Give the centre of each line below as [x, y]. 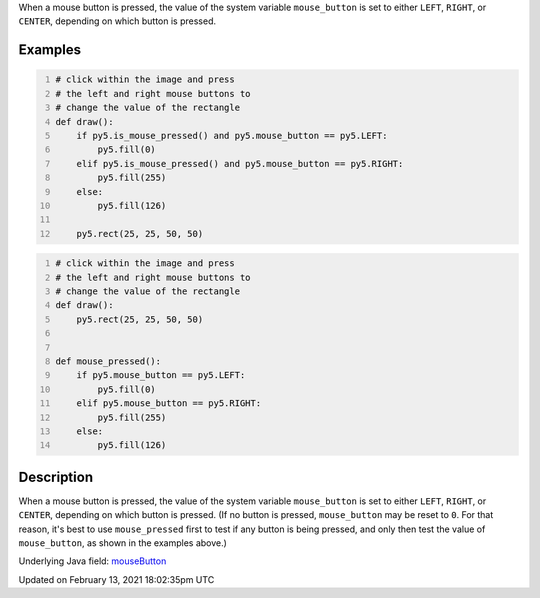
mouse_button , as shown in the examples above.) [122, 543]
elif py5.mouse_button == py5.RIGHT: [169, 403]
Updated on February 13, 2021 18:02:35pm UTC [116, 579]
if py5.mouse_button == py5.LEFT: [161, 375]
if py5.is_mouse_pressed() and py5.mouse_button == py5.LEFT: [232, 135]
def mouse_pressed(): [108, 361]
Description [56, 476]
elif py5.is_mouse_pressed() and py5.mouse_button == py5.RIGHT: [240, 163]
